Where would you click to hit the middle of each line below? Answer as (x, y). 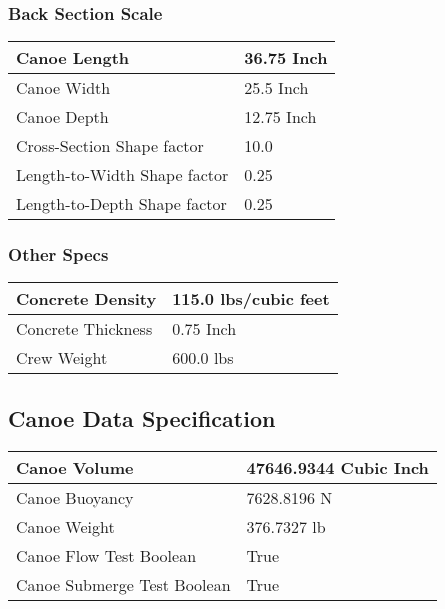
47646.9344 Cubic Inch (337, 467)
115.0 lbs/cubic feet (251, 299)
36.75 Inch (286, 58)
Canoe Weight (65, 526)
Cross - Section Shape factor (110, 146)
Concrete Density (86, 299)
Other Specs (58, 254)
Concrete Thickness (84, 329)
